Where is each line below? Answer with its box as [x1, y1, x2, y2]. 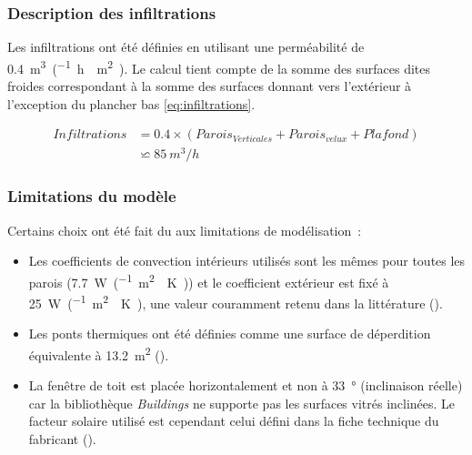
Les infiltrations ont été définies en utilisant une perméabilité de [7, 37, 365, 56]
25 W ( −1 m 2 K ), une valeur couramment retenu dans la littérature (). [28, 291, 443, 312]
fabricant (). [28, 429, 96, 448]
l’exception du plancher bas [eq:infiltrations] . [7, 94, 256, 113]
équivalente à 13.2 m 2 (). [28, 342, 169, 364]
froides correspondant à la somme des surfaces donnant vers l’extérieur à [7, 76, 412, 96]
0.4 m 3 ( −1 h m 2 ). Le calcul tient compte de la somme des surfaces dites [7, 56, 431, 77]
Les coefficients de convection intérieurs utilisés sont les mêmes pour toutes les [28, 251, 466, 270]
